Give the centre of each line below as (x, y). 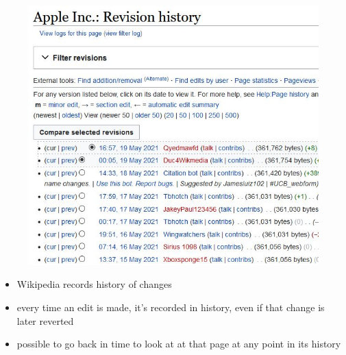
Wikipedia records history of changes (94, 284)
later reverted (45, 320)
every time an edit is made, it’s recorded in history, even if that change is (171, 307)
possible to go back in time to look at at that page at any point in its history (179, 344)
